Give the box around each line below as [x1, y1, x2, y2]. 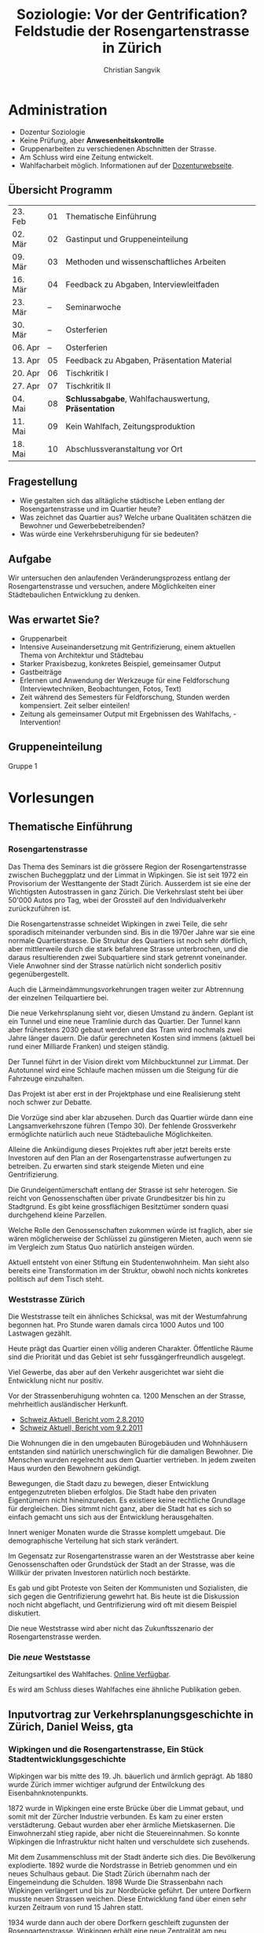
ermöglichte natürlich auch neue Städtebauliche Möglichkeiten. [8, 1129, 214, 1138]
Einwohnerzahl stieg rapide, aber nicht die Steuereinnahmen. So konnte [8, 1828, 240, 1838]
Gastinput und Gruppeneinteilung [65, 233, 189, 244]
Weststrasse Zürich [8, 1294, 85, 1305]
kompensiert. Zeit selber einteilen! [19, 700, 130, 710]
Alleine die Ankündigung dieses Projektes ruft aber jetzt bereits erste [8, 1145, 231, 1154]
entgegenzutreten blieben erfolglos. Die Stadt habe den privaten [8, 1487, 217, 1496]
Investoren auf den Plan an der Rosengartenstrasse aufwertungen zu [8, 1153, 232, 1162]
